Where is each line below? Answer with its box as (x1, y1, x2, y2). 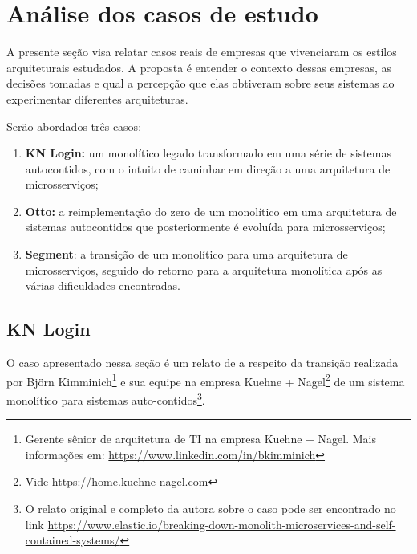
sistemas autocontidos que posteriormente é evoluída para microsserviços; (25, 218, 386, 235)
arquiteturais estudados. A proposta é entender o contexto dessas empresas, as (6, 59, 392, 75)
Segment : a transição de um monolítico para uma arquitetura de (25, 246, 348, 263)
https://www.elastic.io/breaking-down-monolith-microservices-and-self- (47, 515, 396, 532)
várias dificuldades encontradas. (25, 277, 181, 294)
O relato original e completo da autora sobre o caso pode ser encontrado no (25, 499, 396, 516)
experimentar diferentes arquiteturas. (6, 90, 188, 107)
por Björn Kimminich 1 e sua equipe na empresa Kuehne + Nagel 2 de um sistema (6, 370, 405, 389)
